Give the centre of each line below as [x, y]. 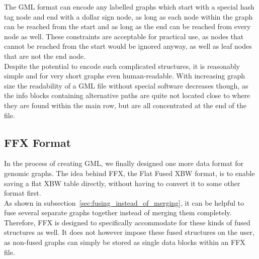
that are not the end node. [45, 56]
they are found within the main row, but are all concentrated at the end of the [125, 105]
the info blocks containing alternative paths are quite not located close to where [127, 95]
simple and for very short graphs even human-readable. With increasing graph [124, 76]
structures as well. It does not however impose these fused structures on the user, [129, 232]
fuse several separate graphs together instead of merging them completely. [118, 212]
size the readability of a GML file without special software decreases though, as [126, 85]
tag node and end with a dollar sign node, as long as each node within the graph [128, 16]
